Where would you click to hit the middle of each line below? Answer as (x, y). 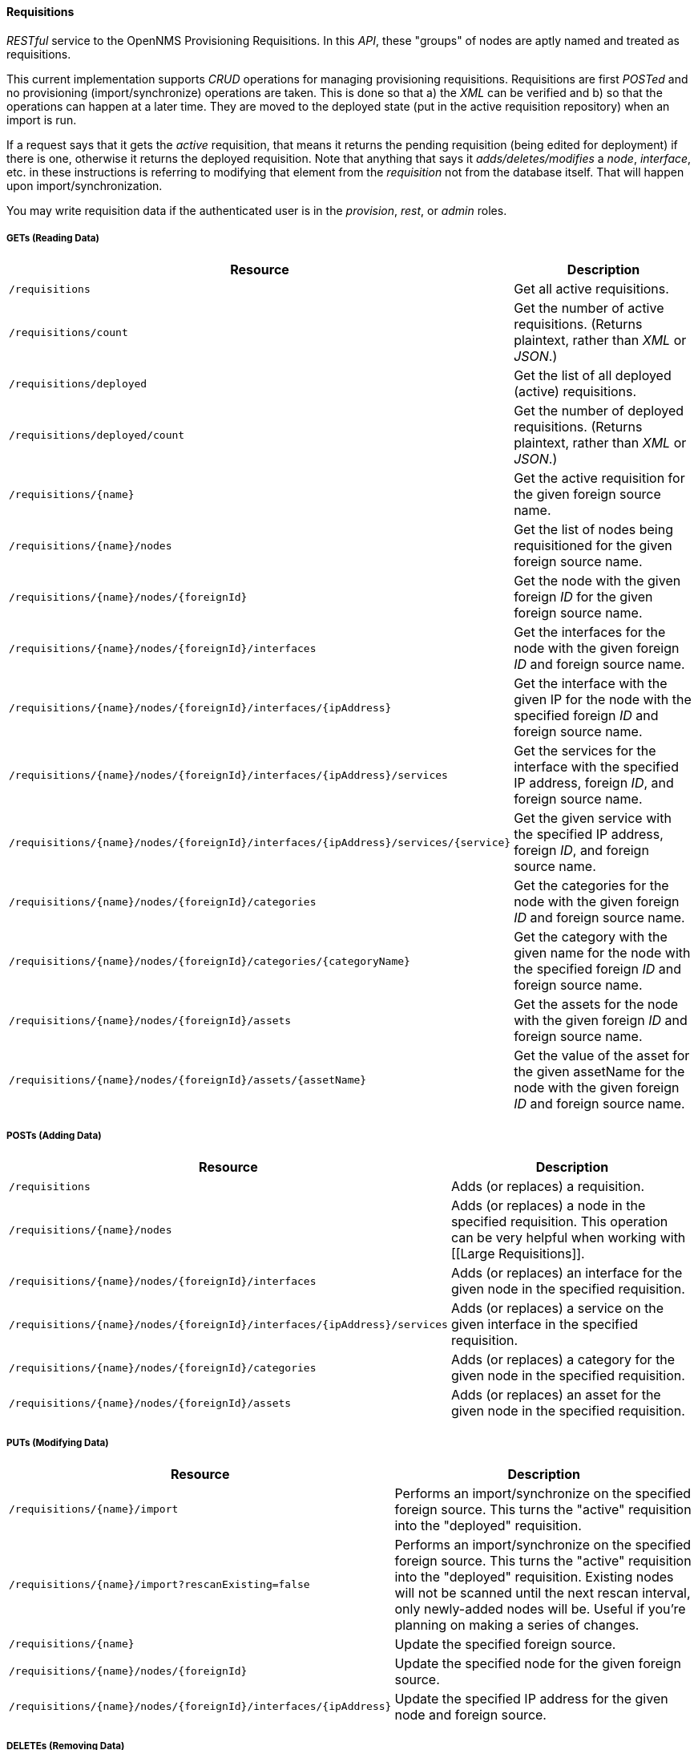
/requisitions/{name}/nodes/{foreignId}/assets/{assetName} (188, 1080)
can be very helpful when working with (568, 1238)
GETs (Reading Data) (53, 238)
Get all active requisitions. (591, 289)
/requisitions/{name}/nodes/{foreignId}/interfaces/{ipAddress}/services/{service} (260, 842)
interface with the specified (596, 767)
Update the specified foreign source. (505, 1644)
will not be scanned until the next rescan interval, (543, 1592)
